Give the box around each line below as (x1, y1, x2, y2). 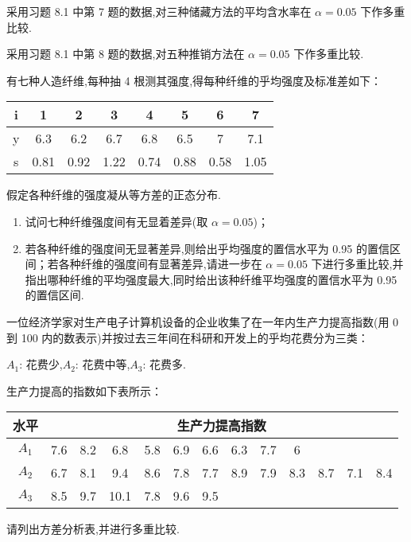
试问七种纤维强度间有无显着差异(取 (25, 213, 208, 229)
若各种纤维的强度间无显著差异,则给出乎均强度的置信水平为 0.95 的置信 (25, 240, 390, 256)
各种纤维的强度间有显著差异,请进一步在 (58, 255, 262, 272)
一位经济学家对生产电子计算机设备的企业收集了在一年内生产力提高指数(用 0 (6, 313, 399, 329)
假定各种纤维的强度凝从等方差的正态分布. (6, 186, 221, 203)
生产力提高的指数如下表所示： (6, 382, 162, 399)
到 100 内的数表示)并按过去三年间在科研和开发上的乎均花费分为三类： (6, 329, 369, 345)
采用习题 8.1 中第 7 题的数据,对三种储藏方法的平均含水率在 (6, 3, 312, 19)
